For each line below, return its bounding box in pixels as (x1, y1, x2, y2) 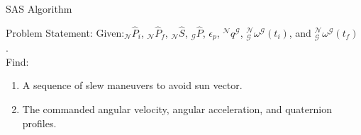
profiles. (22, 115, 57, 130)
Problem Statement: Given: (6, 25, 125, 40)
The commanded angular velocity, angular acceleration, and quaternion (22, 102, 332, 117)
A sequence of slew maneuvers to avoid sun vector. (22, 78, 243, 93)
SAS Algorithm (6, 1, 72, 16)
